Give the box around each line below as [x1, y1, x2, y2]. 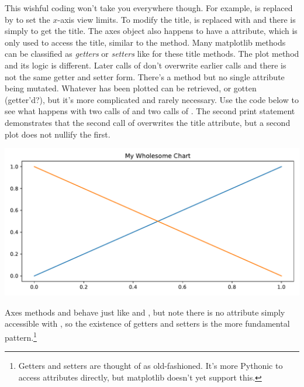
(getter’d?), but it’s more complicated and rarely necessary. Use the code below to [5, 93, 299, 105]
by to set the [5, 13, 50, 25]
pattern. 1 [5, 329, 37, 343]
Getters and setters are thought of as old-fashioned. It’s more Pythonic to [18, 359, 283, 372]
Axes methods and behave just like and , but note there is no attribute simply [5, 306, 285, 318]
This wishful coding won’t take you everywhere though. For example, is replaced [5, 2, 293, 13]
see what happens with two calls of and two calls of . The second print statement [5, 105, 295, 117]
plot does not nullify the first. [5, 128, 110, 140]
